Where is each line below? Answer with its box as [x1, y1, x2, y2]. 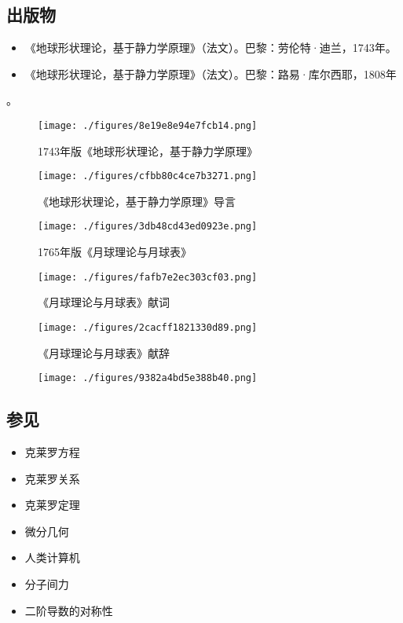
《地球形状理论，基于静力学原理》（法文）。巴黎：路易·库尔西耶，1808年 [24, 65, 397, 82]
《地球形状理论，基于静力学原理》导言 [38, 192, 236, 209]
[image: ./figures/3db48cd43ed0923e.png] [38, 221, 258, 233]
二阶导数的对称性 [24, 602, 113, 618]
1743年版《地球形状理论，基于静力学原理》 [38, 142, 258, 159]
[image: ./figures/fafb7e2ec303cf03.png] [38, 271, 258, 283]
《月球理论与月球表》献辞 [38, 344, 170, 361]
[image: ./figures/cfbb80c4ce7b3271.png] [38, 170, 258, 182]
